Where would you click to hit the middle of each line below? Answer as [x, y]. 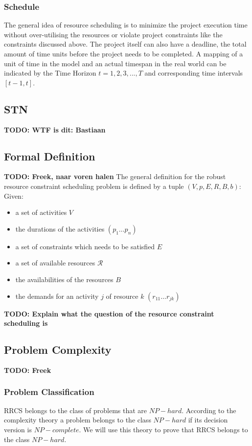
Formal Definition [50, 156]
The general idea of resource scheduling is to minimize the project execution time [126, 25]
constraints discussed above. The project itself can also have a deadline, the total [125, 44]
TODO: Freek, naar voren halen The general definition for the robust [115, 176]
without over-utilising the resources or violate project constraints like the [113, 34]
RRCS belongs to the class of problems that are [76, 410]
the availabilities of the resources [64, 279]
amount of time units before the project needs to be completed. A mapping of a [124, 53]
